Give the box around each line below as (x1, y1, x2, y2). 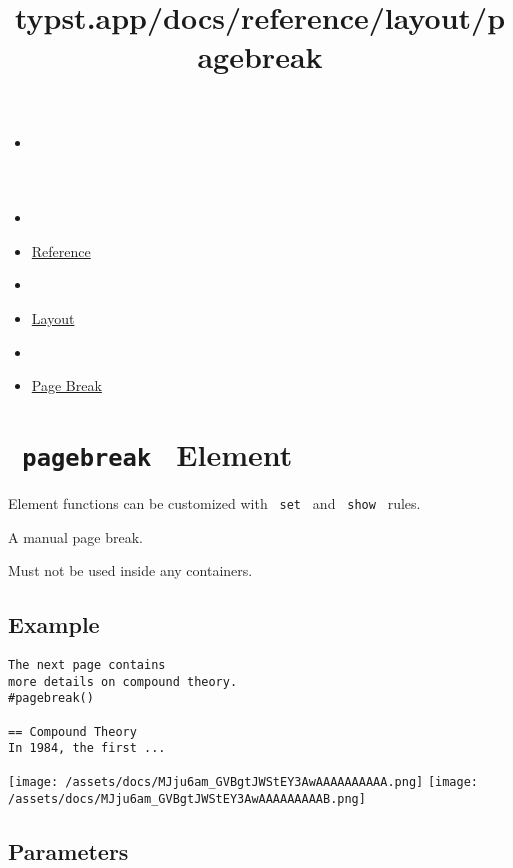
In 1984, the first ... (8, 741, 166, 756)
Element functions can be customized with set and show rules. (8, 492, 421, 513)
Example (8, 609, 100, 640)
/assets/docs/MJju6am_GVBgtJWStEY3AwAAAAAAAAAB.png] (8, 791, 366, 806)
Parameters (8, 835, 129, 866)
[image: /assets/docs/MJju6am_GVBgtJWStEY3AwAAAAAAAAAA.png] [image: (8, 774, 479, 789)
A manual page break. (8, 526, 143, 547)
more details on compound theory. (8, 674, 238, 689)
